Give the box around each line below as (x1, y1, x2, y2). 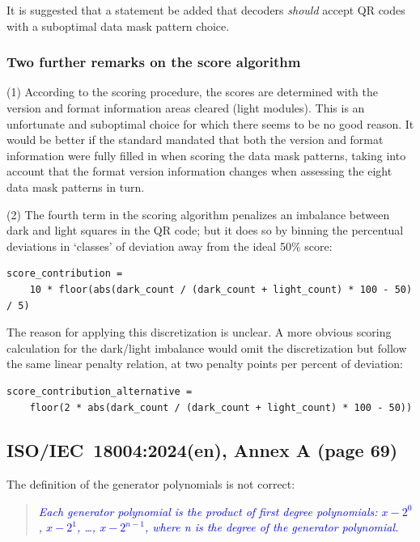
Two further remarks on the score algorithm (6, 52, 301, 72)
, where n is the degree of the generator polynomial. (144, 519, 399, 536)
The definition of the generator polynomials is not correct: (6, 476, 295, 493)
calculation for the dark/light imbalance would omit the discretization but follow (6, 339, 407, 356)
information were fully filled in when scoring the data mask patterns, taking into (6, 146, 406, 163)
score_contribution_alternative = (6, 385, 193, 397)
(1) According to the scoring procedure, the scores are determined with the (6, 83, 378, 100)
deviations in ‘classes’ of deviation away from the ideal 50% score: (6, 237, 333, 254)
